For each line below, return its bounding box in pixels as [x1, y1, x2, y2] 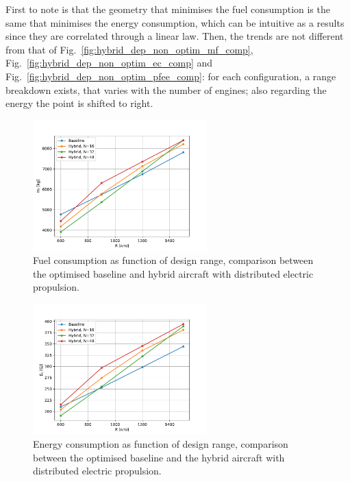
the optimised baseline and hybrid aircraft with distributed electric [33, 266, 314, 280]
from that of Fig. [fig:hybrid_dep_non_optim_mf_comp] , [5, 42, 253, 56]
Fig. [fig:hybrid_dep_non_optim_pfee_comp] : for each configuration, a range [5, 69, 336, 83]
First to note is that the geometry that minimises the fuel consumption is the [5, 2, 330, 16]
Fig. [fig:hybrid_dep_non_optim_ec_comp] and [5, 56, 213, 70]
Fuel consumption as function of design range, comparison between [33, 253, 314, 267]
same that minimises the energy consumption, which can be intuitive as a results [5, 15, 345, 29]
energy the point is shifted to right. [5, 96, 153, 110]
